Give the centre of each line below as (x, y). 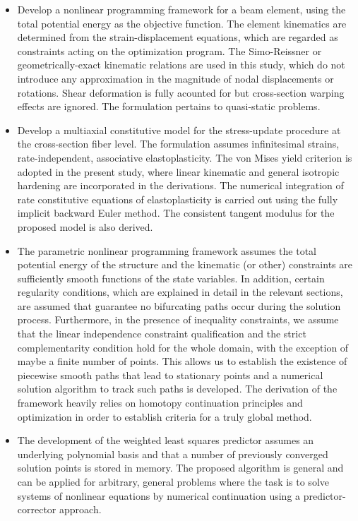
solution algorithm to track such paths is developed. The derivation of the (177, 389)
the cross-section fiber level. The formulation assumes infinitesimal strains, (178, 144)
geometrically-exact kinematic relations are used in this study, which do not (181, 65)
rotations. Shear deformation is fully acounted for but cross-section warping (181, 92)
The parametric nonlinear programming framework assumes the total (167, 250)
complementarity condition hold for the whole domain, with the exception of (183, 347)
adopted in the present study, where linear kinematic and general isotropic (178, 171)
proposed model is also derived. (85, 226)
